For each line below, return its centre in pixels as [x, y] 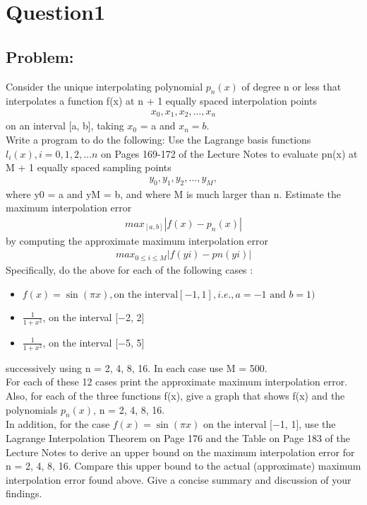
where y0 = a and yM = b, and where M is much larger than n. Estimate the [173, 193]
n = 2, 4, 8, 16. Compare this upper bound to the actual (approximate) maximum [183, 466]
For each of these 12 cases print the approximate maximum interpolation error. [177, 382]
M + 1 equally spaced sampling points [89, 167]
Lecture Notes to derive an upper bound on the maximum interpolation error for [180, 452]
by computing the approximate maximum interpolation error [137, 240]
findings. [24, 493]
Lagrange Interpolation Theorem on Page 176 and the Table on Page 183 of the [178, 438]
